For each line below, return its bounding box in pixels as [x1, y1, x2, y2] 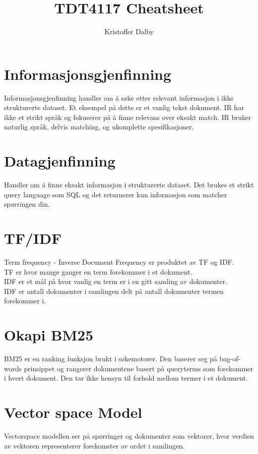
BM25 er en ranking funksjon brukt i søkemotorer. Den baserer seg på [4, 353, 217, 364]
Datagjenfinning [4, 151, 116, 171]
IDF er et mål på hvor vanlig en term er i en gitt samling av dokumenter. [4, 276, 227, 286]
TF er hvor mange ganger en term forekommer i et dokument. [4, 266, 193, 277]
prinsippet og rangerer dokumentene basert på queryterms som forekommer [24, 363, 254, 373]
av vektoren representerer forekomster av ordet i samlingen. [4, 440, 185, 451]
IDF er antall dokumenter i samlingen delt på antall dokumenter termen [4, 285, 224, 296]
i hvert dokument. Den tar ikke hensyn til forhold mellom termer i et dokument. [4, 373, 248, 383]
